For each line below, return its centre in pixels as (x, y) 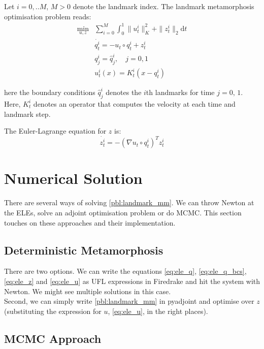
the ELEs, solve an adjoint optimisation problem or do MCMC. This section (123, 212)
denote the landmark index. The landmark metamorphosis (163, 6)
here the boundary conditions (50, 92)
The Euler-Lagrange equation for (55, 131)
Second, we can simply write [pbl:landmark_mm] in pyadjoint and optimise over (129, 301)
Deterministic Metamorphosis (84, 250)
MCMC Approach (53, 338)
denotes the (124, 92)
